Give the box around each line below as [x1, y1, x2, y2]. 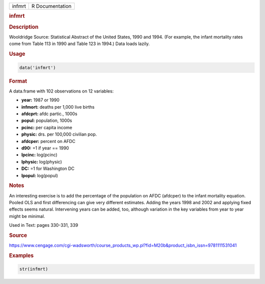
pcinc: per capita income [21, 124, 73, 130]
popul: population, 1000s [21, 118, 72, 123]
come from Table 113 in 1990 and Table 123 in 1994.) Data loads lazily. [9, 41, 150, 47]
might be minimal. [9, 213, 45, 219]
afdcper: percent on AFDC [21, 138, 76, 144]
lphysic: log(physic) [21, 159, 62, 165]
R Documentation [31, 3, 72, 9]
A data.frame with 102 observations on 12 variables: [9, 88, 114, 94]
